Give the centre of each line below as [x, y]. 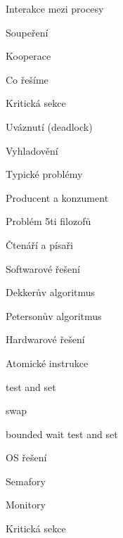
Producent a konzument [57, 197]
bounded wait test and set [62, 434]
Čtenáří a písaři [39, 244]
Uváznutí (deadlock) [49, 126]
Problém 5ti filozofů [48, 221]
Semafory [26, 481]
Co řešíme [27, 79]
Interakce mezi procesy [55, 8]
